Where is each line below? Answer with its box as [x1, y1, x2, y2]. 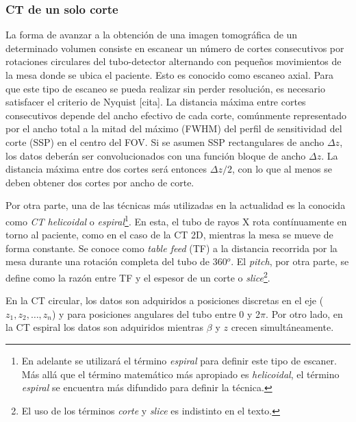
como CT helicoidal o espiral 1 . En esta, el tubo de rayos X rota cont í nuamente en [5, 212, 347, 228]
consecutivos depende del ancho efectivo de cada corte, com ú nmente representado [5, 108, 347, 122]
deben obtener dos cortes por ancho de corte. [5, 175, 194, 189]
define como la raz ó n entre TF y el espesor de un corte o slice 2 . [5, 268, 270, 284]
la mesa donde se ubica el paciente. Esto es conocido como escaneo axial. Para [5, 68, 334, 82]
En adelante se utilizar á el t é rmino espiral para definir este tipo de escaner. [21, 353, 337, 367]
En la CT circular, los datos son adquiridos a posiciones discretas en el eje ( [5, 293, 324, 308]
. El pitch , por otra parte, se [231, 254, 349, 269]
